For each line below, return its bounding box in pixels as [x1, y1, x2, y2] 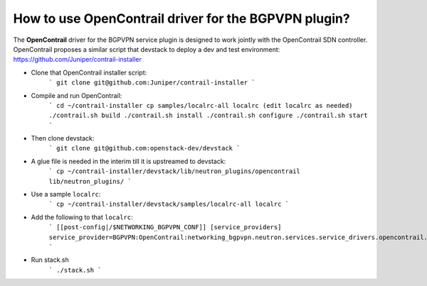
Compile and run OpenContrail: [31, 91, 122, 99]
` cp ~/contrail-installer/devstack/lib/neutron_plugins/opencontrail [48, 167, 300, 175]
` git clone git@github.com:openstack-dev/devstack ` [48, 144, 241, 153]
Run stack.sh [31, 255, 69, 264]
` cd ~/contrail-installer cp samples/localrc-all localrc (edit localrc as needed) [48, 101, 353, 109]
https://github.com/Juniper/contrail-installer [13, 55, 142, 64]
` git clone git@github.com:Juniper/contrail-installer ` [48, 79, 255, 87]
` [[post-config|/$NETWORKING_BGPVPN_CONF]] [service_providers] [48, 224, 282, 231]
